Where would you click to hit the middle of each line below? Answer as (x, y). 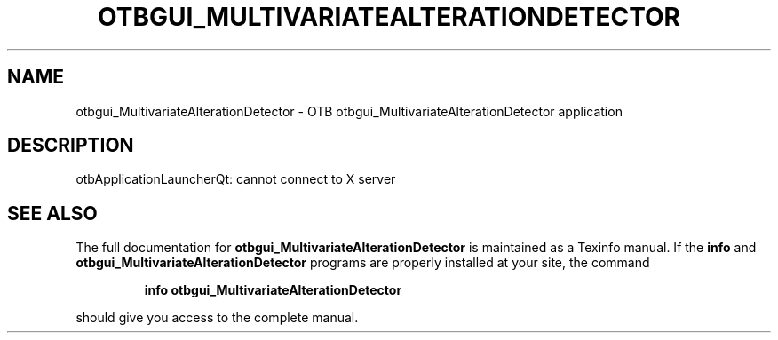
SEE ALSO (52, 213)
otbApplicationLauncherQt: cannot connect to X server (236, 179)
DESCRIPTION (71, 146)
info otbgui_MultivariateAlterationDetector (273, 290)
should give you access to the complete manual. (217, 318)
